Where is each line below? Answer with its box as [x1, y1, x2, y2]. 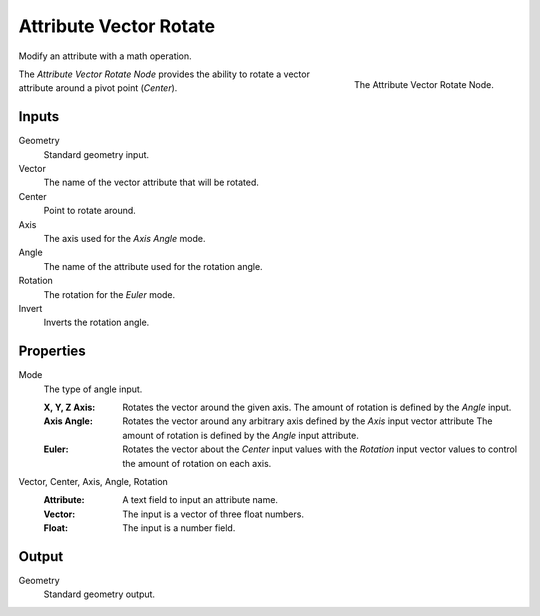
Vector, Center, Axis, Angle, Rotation [18, 475, 169, 487]
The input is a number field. [122, 522, 236, 534]
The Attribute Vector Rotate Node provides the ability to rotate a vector [18, 68, 310, 80]
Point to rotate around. [43, 205, 137, 217]
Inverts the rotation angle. [43, 316, 150, 329]
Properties [18, 343, 86, 360]
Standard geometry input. [43, 148, 150, 160]
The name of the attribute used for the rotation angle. [43, 260, 264, 272]
